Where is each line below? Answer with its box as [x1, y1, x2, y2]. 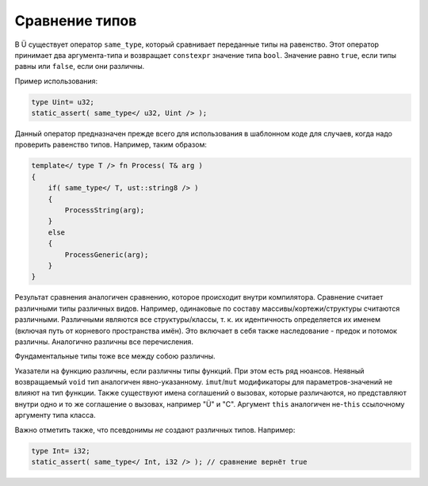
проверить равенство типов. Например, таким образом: [14, 140, 208, 150]
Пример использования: [14, 76, 98, 86]
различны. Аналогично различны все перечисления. [14, 337, 194, 346]
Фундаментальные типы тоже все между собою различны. [14, 351, 216, 361]
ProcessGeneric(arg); [64, 250, 149, 259]
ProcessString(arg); [64, 206, 145, 215]
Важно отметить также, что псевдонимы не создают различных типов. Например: [14, 425, 296, 434]
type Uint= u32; [31, 98, 95, 106]
